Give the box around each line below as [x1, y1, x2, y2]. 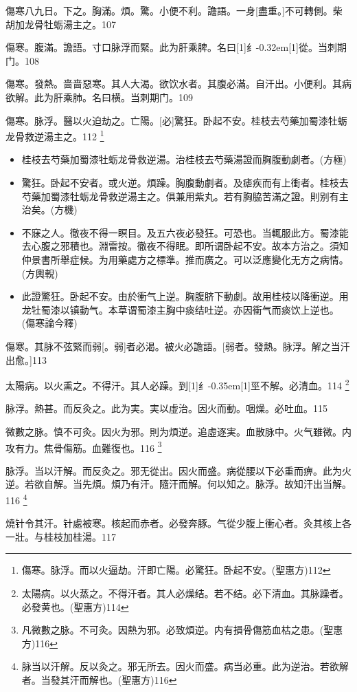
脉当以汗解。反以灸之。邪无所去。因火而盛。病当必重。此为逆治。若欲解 [21, 659, 349, 673]
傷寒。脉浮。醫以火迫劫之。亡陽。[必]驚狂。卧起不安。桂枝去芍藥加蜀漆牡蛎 [5, 113, 347, 127]
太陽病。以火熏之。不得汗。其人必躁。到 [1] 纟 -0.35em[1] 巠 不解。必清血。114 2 [5, 376, 349, 392]
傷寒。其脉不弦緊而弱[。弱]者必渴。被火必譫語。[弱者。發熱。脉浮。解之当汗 [5, 338, 350, 353]
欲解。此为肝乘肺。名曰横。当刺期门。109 [5, 89, 193, 104]
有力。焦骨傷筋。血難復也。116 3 [14, 438, 162, 455]
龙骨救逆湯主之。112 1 [5, 127, 104, 143]
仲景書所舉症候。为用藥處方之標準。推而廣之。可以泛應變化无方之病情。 [21, 252, 349, 266]
